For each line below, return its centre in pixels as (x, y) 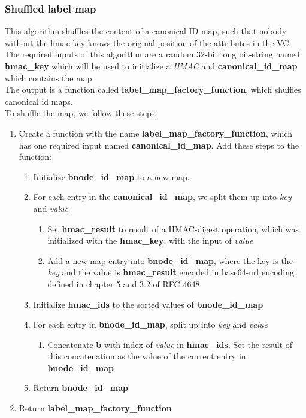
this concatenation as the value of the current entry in (147, 356)
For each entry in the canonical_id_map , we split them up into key (162, 197)
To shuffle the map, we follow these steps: (81, 113)
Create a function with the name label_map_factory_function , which (155, 133)
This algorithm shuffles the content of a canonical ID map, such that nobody (146, 31)
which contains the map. (50, 78)
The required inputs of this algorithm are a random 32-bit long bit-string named (152, 54)
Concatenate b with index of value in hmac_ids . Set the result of (170, 344)
